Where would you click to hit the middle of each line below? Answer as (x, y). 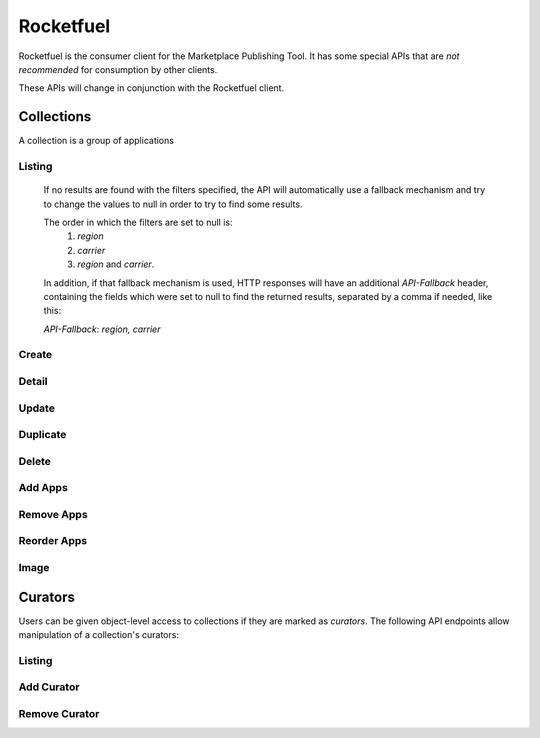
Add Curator (49, 687)
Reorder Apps (53, 541)
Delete (35, 461)
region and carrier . (116, 264)
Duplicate (42, 435)
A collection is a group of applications (96, 141)
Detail (33, 382)
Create (35, 355)
